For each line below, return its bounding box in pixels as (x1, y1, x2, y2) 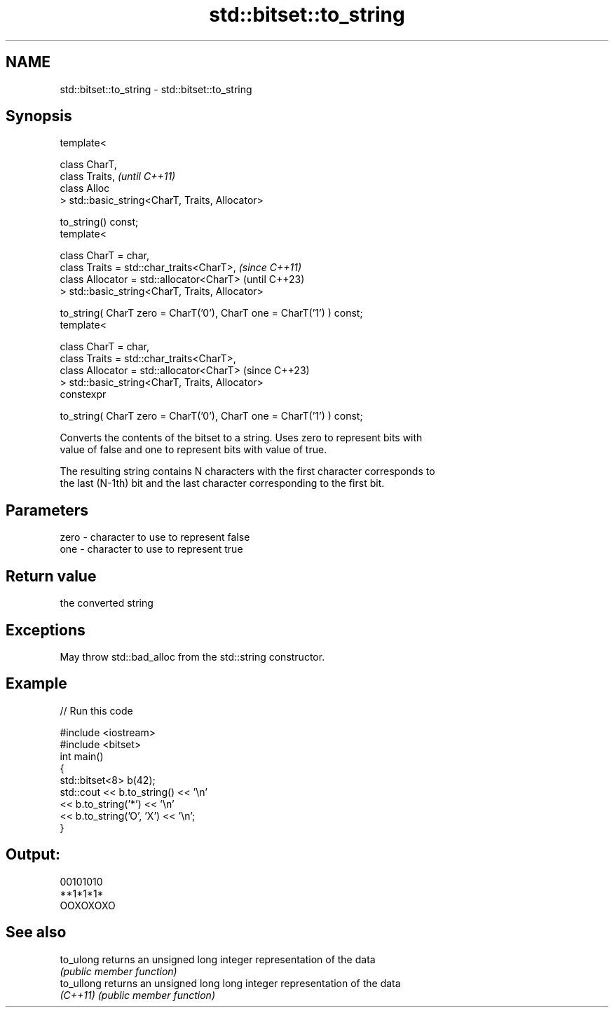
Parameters (6, 501, 88, 519)
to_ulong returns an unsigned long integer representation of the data (60, 953, 376, 965)
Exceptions (6, 621, 86, 639)
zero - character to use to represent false (60, 531, 250, 544)
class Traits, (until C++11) (60, 170, 176, 183)
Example (6, 675, 67, 693)
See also (6, 923, 67, 942)
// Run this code (60, 704, 133, 717)
